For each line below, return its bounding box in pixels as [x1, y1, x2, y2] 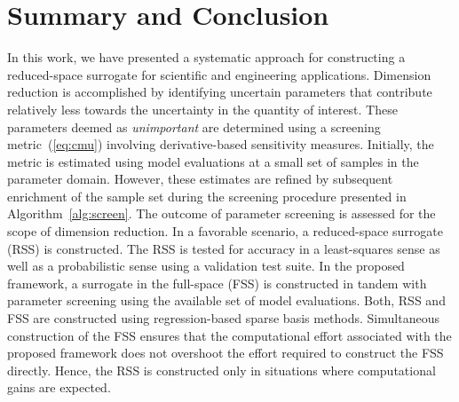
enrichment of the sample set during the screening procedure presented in [7, 186, 407, 205]
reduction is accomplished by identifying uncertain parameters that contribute [7, 83, 432, 101]
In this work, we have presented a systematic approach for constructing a [7, 48, 406, 67]
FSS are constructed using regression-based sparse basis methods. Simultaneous [7, 309, 439, 327]
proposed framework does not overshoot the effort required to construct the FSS [7, 343, 444, 362]
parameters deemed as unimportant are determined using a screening [7, 117, 381, 136]
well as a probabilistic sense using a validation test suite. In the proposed [7, 256, 405, 275]
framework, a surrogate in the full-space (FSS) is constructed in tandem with [7, 273, 427, 292]
